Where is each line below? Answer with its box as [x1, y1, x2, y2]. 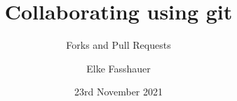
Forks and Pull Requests [66, 38, 171, 52]
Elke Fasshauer [86, 61, 151, 75]
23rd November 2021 [74, 84, 163, 99]
